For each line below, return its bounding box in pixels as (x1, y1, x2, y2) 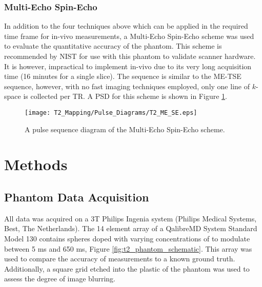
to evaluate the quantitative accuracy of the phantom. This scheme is (4, 40, 222, 51)
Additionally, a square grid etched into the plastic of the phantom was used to (4, 263, 250, 274)
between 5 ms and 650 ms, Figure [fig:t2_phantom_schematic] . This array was (4, 243, 252, 254)
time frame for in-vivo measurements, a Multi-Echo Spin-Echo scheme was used (4, 30, 254, 41)
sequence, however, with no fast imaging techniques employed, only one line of (4, 80, 250, 91)
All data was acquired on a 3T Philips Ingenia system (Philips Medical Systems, (4, 213, 257, 223)
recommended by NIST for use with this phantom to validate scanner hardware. (4, 51, 256, 61)
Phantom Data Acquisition (4, 189, 149, 204)
